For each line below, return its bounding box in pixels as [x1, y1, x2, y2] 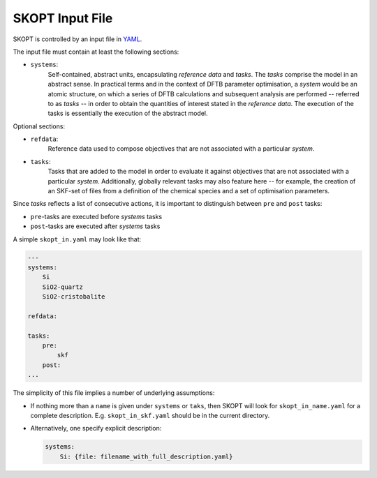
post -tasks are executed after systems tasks [30, 222, 161, 230]
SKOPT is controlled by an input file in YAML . [13, 35, 142, 43]
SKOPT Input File [13, 10, 113, 26]
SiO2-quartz [42, 283, 84, 291]
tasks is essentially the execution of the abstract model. [47, 109, 208, 118]
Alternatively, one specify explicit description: [30, 424, 162, 433]
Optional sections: [13, 122, 66, 130]
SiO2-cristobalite [42, 293, 105, 301]
